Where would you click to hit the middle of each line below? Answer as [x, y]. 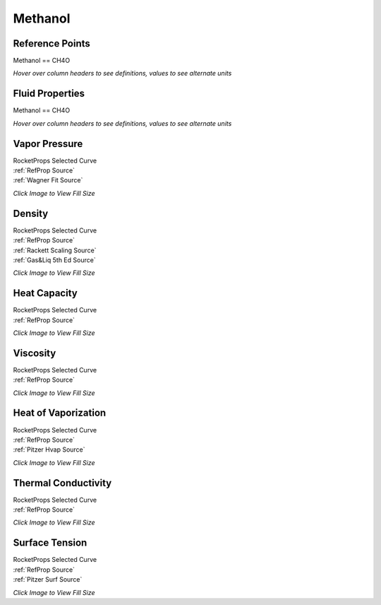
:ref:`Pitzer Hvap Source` [49, 450]
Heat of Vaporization [60, 413]
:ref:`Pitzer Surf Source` [48, 580]
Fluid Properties [49, 94]
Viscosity [35, 353]
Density [31, 213]
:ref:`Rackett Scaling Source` [55, 250]
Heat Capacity [45, 293]
